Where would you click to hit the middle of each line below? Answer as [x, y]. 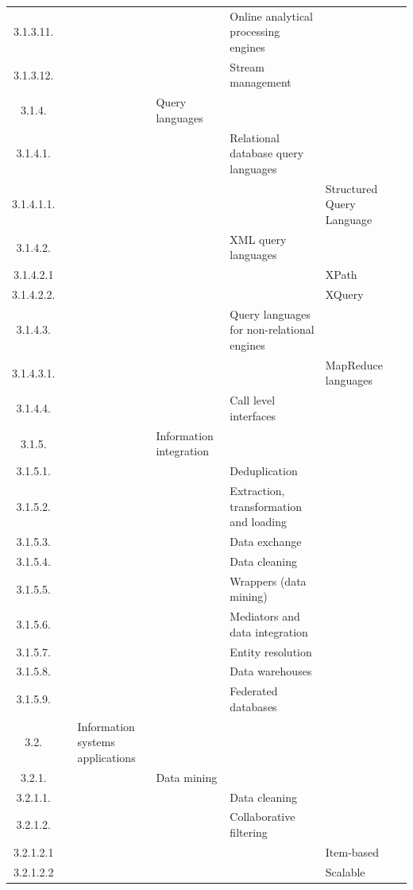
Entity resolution [271, 651]
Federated [254, 691]
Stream [247, 66]
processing [255, 31]
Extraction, [257, 491]
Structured [351, 188]
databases [253, 706]
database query [267, 153]
